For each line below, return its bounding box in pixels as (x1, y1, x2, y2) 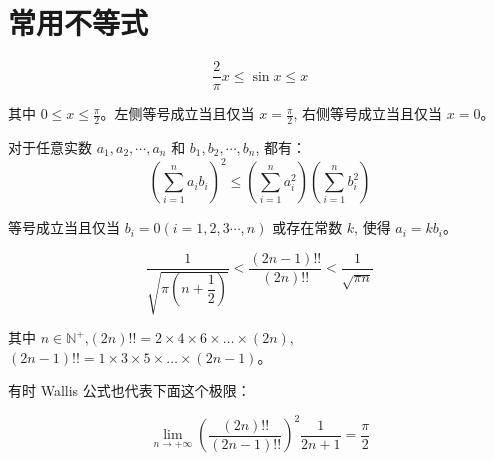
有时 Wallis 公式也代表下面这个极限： (8, 380, 251, 401)
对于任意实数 (8, 137, 92, 158)
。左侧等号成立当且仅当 (100, 103, 255, 124)
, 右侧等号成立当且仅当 (293, 103, 443, 124)
